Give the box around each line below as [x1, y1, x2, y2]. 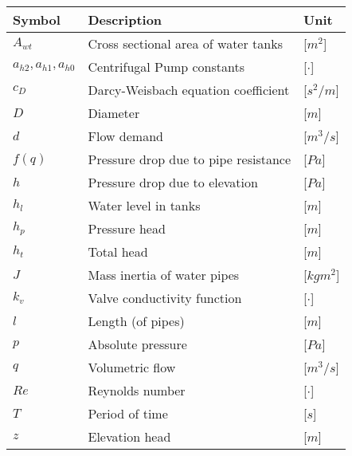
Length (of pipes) [88, 312, 185, 330]
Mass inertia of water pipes [88, 265, 240, 284]
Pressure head [88, 219, 166, 238]
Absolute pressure [88, 335, 187, 353]
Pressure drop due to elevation [88, 173, 258, 191]
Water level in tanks [88, 196, 201, 214]
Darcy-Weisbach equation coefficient [88, 81, 290, 99]
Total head [88, 242, 148, 261]
